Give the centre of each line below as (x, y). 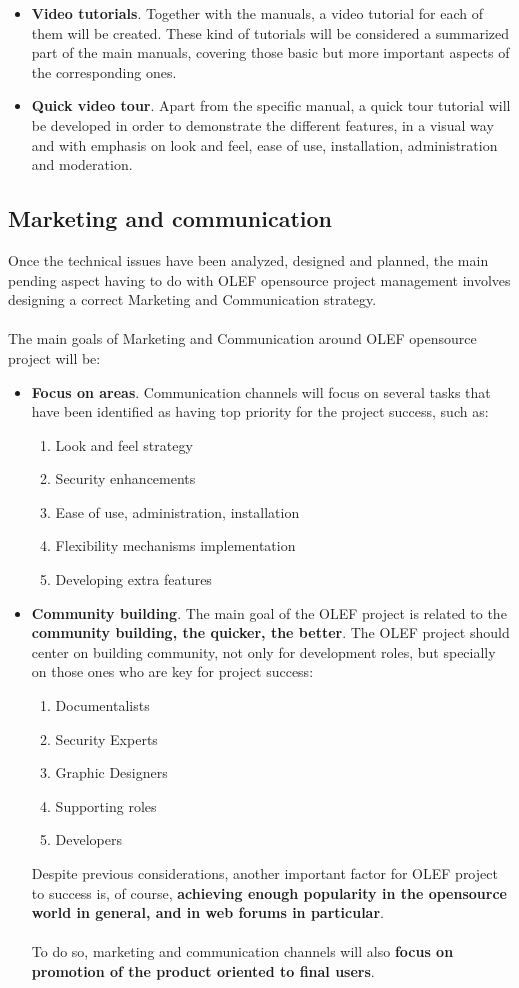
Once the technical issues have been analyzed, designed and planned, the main (248, 259)
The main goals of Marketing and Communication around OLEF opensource (242, 338)
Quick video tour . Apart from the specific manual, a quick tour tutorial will (271, 105)
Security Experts (106, 738)
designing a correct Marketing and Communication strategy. (192, 299)
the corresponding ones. (104, 71)
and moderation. (82, 164)
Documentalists (102, 705)
